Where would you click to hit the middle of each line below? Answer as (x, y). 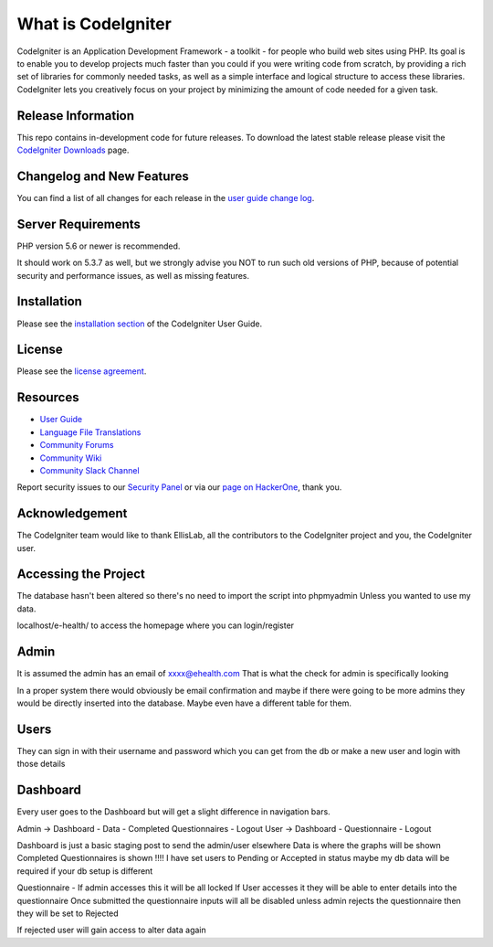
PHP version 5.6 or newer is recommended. (99, 246)
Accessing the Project (81, 575)
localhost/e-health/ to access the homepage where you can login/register (156, 625)
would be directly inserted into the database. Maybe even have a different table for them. (184, 703)
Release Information (76, 116)
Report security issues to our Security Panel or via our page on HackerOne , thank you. (179, 487)
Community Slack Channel (90, 470)
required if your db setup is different (85, 871)
